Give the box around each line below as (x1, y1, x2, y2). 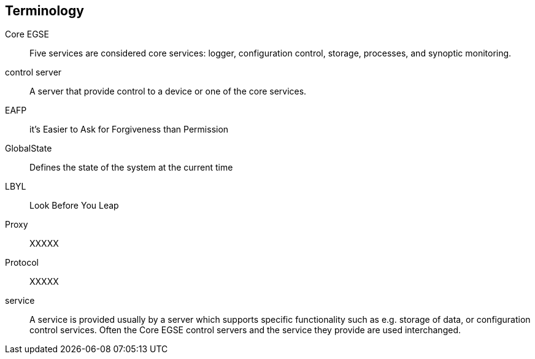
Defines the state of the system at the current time (29, 162, 233, 173)
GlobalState (5, 143, 52, 154)
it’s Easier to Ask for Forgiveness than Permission (29, 124, 229, 135)
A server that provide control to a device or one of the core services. (29, 86, 307, 97)
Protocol (5, 257, 39, 268)
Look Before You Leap (29, 200, 119, 211)
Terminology (5, 3, 84, 18)
